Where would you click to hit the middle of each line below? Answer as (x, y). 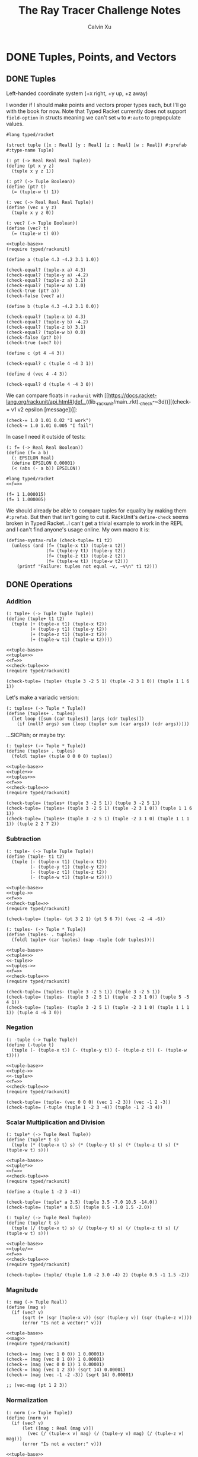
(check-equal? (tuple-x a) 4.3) (46, 270)
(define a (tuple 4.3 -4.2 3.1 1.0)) (53, 259)
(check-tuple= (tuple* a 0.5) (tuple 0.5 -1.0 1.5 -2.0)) (79, 1207)
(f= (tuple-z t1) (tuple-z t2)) (86, 556)
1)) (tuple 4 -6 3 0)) (34, 1012)
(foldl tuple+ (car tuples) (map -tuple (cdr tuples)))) (83, 940)
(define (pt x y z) (30, 166)
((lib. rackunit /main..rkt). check (119, 402)
